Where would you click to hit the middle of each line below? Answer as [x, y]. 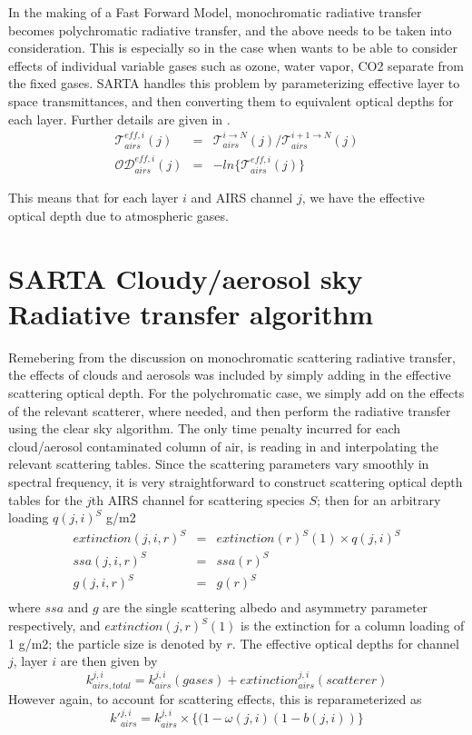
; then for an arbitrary [379, 499]
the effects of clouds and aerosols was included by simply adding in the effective [230, 375]
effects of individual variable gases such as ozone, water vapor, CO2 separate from [236, 65]
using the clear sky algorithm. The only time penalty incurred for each [205, 428]
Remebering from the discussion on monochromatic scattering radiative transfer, [232, 357]
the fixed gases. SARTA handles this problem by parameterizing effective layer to [234, 83]
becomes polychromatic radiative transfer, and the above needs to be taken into [230, 30]
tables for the [45, 499]
